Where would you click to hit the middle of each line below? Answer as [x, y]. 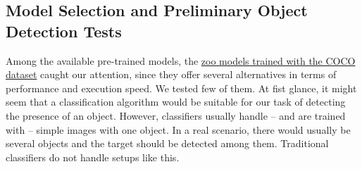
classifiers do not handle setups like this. [93, 157]
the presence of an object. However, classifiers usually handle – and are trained [176, 115]
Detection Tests [64, 31]
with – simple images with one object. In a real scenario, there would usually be [178, 129]
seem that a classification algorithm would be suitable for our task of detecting [176, 102]
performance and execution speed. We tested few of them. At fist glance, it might [181, 88]
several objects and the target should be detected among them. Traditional [167, 143]
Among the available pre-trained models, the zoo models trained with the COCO [181, 60]
